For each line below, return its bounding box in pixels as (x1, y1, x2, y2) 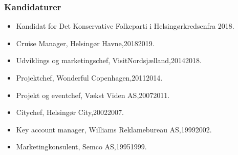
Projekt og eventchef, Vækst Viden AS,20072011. (16, 89, 170, 100)
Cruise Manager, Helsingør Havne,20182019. (16, 37, 155, 48)
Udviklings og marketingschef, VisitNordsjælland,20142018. (16, 55, 202, 66)
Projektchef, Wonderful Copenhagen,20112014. (16, 72, 163, 83)
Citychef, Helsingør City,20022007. (16, 107, 124, 118)
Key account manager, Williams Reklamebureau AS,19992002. (16, 124, 212, 134)
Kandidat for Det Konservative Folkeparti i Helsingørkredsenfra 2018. (16, 21, 234, 31)
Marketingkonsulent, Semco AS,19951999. (16, 141, 147, 152)
